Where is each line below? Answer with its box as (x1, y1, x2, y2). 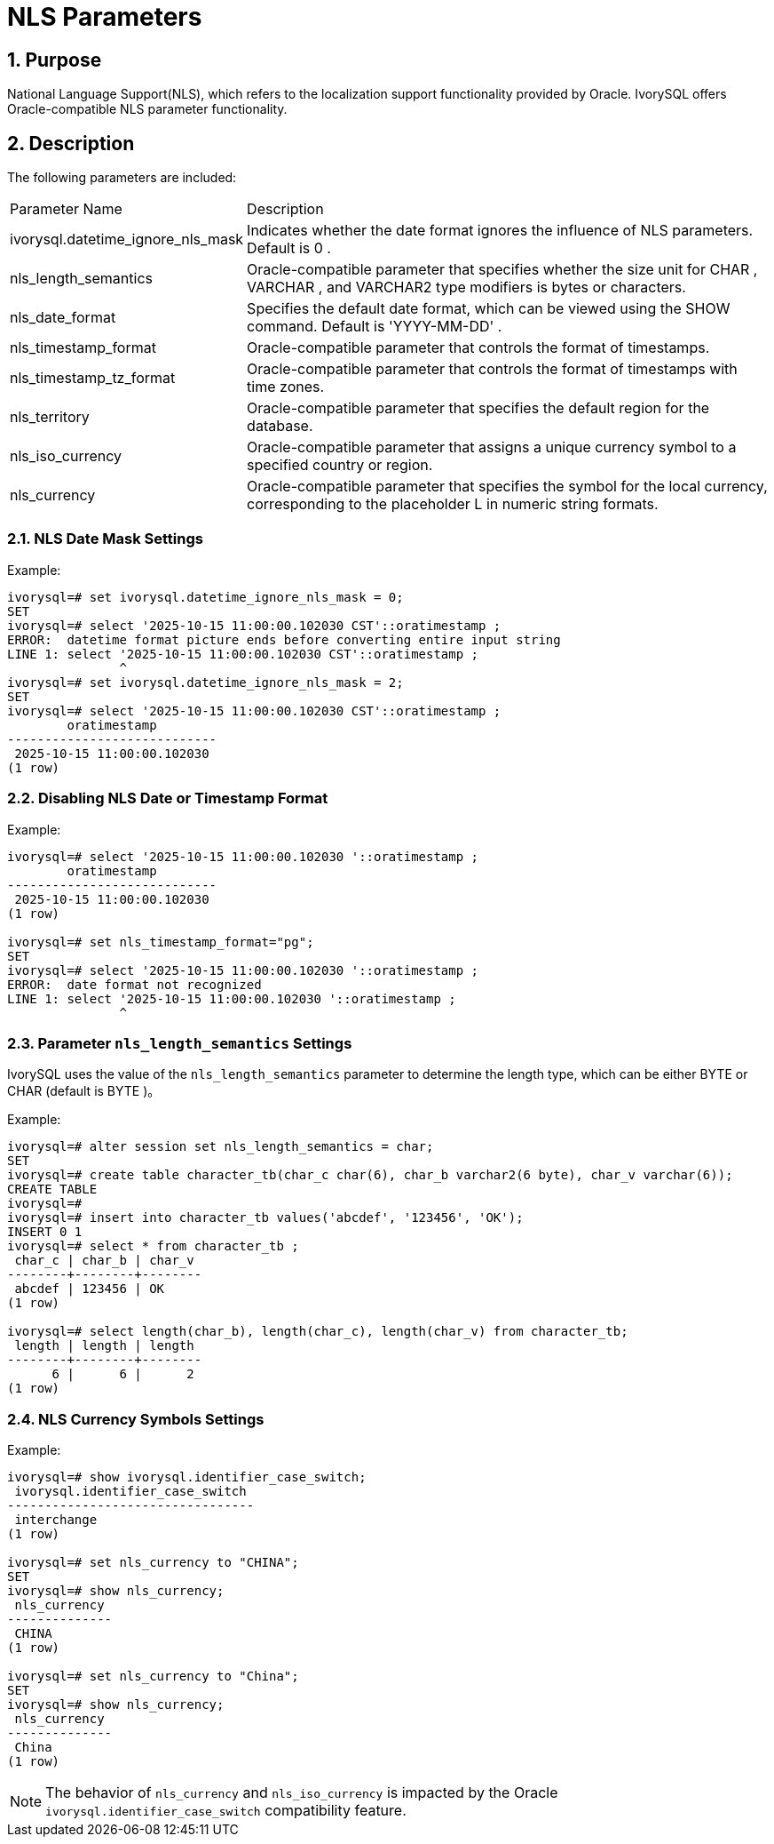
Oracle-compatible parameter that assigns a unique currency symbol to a (247, 438, 737, 457)
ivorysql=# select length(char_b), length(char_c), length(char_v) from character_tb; (7, 1324, 628, 1339)
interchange (14, 1513, 98, 1528)
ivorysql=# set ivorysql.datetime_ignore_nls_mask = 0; (7, 589, 404, 604)
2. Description (7, 132, 135, 155)
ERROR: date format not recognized (7, 977, 262, 992)
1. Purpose (7, 48, 102, 71)
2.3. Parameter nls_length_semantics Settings (7, 1034, 352, 1052)
